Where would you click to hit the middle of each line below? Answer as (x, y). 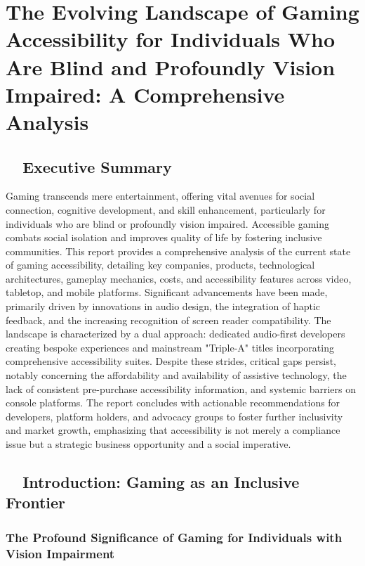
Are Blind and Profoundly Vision (171, 66)
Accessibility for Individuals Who (171, 39)
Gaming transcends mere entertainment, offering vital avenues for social (160, 196)
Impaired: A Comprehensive (145, 94)
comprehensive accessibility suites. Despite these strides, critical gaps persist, (171, 361)
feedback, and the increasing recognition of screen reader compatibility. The (168, 320)
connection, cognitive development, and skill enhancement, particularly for (166, 209)
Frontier (36, 502)
